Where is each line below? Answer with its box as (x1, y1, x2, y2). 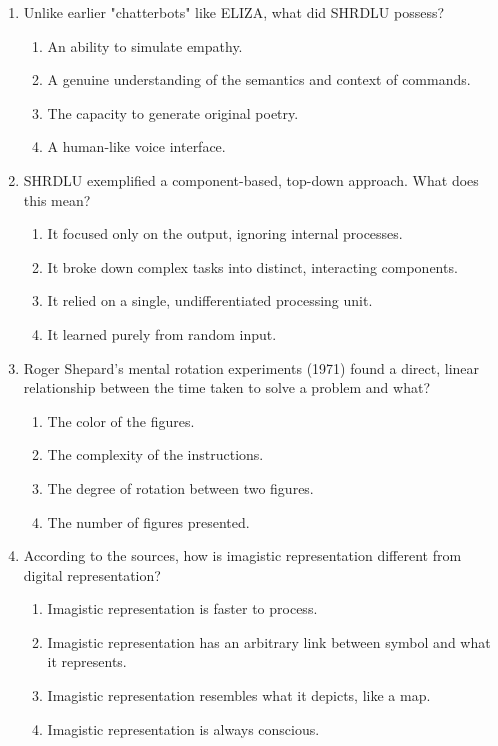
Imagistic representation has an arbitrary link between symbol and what (47, 631, 491, 652)
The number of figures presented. (47, 511, 250, 532)
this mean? (23, 189, 91, 210)
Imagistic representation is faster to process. (47, 598, 318, 619)
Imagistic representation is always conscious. (47, 718, 320, 739)
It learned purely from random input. (47, 323, 277, 344)
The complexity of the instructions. (47, 444, 264, 465)
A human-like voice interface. (47, 136, 226, 157)
